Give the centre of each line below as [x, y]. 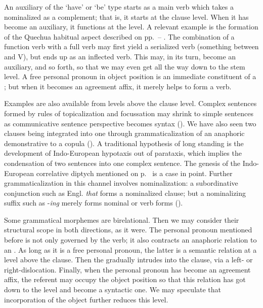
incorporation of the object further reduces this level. [86, 299]
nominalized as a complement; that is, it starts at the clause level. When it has [126, 16]
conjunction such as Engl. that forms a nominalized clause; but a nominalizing [125, 193]
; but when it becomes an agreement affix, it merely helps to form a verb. [118, 86]
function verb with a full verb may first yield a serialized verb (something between [131, 46]
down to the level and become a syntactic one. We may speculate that [113, 289]
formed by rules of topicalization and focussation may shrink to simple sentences [129, 113]
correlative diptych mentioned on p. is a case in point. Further [134, 173]
